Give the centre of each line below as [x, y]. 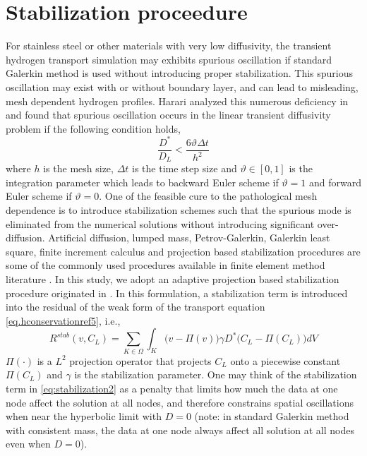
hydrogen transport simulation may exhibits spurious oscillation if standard [169, 59]
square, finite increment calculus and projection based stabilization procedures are [183, 251]
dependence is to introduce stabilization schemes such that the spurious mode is [179, 210]
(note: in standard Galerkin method [272, 416]
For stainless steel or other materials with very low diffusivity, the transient [169, 46]
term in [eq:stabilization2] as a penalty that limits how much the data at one [172, 388]
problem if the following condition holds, [93, 128]
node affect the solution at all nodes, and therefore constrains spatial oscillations [180, 402]
